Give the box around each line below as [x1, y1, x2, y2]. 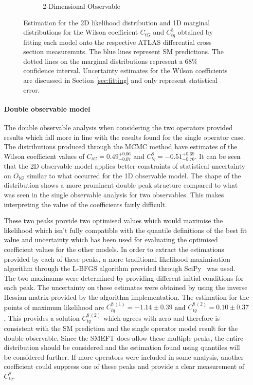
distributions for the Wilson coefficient [23, 27, 138, 37]
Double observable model [4, 103, 90, 114]
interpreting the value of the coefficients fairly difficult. [4, 199, 167, 209]
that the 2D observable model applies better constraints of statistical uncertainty [4, 161, 245, 171]
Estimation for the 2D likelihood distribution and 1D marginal [23, 17, 210, 27]
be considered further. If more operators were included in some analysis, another [4, 351, 244, 362]
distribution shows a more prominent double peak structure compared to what [4, 180, 238, 190]
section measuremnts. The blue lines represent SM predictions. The [23, 46, 224, 57]
